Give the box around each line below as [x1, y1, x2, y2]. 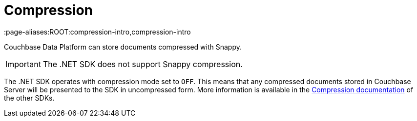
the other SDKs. [4, 93, 55, 102]
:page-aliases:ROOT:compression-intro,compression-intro [4, 27, 191, 36]
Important [5, 59, 41, 69]
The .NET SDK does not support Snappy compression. [42, 59, 243, 69]
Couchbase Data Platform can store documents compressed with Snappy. [4, 42, 242, 51]
